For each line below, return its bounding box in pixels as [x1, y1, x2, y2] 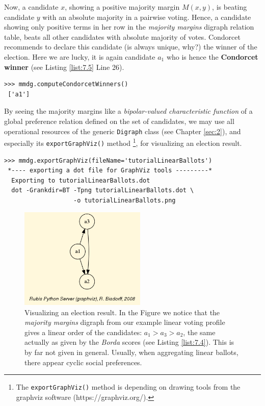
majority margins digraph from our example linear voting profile [24, 317, 225, 327]
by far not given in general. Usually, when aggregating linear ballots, [24, 346, 238, 357]
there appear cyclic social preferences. [24, 357, 142, 367]
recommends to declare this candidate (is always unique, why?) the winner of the [4, 41, 257, 52]
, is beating [212, 2, 247, 12]
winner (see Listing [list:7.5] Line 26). [4, 61, 124, 72]
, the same [183, 326, 216, 337]
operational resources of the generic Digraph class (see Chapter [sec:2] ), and [4, 125, 241, 136]
